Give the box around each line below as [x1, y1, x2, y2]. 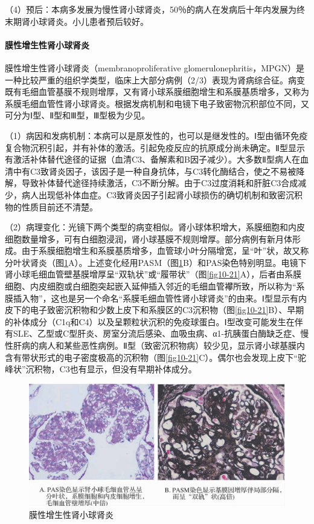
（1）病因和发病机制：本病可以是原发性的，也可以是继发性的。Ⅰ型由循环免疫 [5, 129, 308, 141]
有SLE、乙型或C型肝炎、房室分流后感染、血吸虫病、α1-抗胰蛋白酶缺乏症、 [5, 327, 301, 340]
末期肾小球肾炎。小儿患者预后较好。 [5, 15, 149, 27]
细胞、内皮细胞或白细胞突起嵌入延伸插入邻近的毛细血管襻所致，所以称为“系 [5, 280, 305, 293]
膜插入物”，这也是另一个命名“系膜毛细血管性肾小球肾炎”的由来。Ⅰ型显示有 [5, 291, 298, 304]
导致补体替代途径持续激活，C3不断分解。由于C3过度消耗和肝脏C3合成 [21, 176, 298, 189]
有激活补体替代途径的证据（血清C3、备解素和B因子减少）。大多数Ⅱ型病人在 [5, 153, 300, 166]
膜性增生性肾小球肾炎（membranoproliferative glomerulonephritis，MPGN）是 [5, 61, 305, 74]
